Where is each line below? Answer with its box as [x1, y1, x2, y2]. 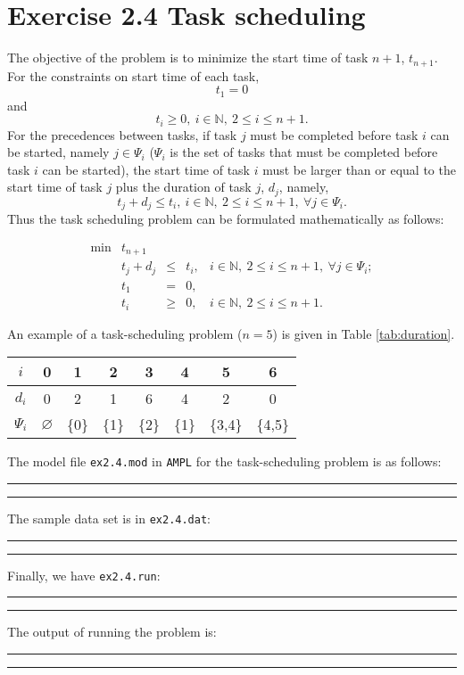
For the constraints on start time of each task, [7, 66, 260, 85]
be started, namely [7, 143, 110, 161]
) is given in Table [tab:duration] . [272, 324, 455, 342]
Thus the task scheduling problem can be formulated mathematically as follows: [7, 210, 444, 228]
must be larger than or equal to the [262, 160, 456, 178]
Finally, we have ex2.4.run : [7, 565, 161, 584]
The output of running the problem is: [7, 622, 217, 641]
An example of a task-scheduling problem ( [7, 324, 243, 342]
